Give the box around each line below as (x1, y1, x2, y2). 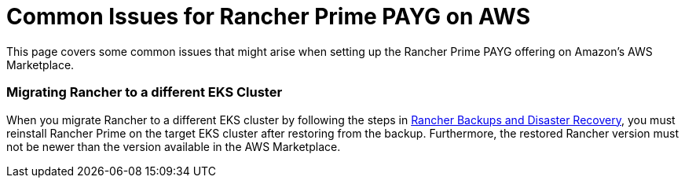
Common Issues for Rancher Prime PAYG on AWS (6, 3, 531, 30)
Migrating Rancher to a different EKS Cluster (6, 84, 283, 101)
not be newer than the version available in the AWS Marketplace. (6, 139, 341, 153)
